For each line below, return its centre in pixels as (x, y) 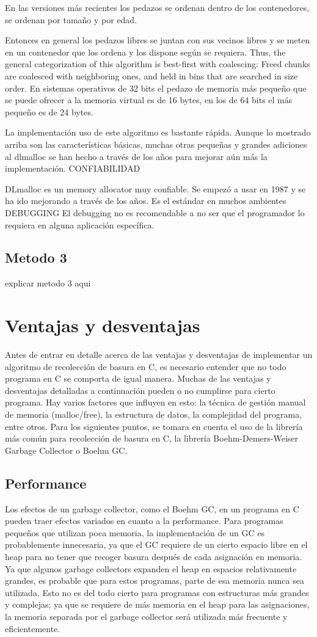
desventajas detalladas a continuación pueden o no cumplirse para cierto (140, 390)
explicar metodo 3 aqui (48, 283)
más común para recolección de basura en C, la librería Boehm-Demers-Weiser (152, 438)
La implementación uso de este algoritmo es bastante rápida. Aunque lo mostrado (158, 132)
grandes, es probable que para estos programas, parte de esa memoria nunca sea (155, 581)
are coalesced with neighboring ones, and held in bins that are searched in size (151, 75)
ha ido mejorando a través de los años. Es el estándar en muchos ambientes (146, 201)
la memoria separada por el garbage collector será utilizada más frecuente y (146, 616)
